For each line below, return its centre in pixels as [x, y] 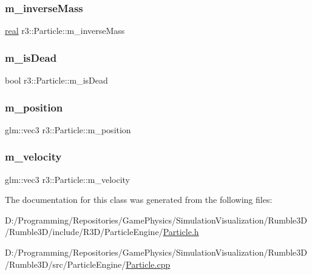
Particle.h [181, 232]
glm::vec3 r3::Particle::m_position [68, 129]
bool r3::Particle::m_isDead [56, 80]
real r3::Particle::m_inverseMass [65, 31]
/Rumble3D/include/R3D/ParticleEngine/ [84, 232]
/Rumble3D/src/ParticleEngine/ [66, 264]
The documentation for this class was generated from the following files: [139, 200]
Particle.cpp [148, 264]
